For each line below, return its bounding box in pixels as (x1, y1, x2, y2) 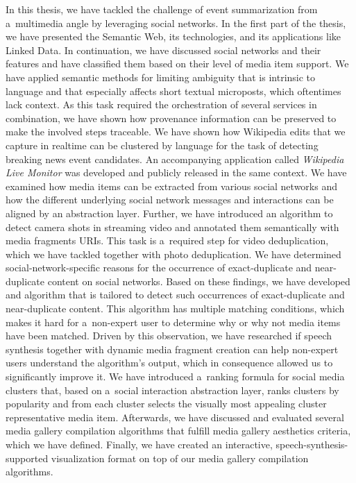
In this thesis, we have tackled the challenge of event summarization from (6, 2, 318, 16)
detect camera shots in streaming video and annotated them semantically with (6, 219, 339, 234)
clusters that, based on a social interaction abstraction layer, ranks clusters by (6, 382, 339, 397)
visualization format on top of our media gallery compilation (51, 450, 309, 465)
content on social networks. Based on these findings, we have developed (47, 273, 350, 288)
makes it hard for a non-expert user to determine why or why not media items (6, 314, 341, 329)
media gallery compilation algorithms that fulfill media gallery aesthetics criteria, (6, 423, 351, 438)
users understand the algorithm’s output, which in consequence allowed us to (6, 355, 333, 370)
